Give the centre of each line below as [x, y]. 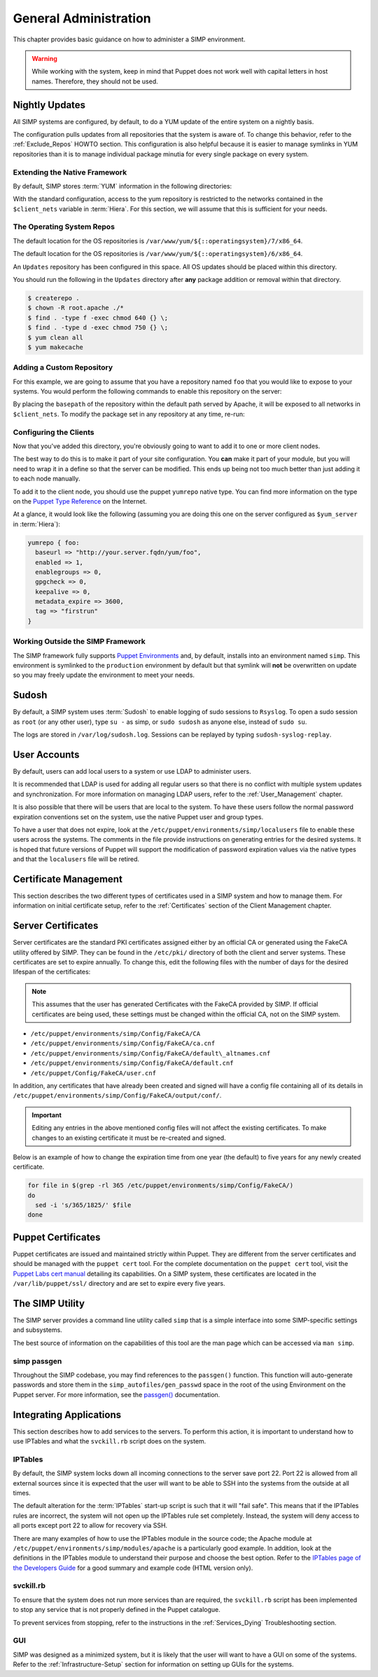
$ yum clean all [56, 337]
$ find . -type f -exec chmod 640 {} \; [98, 318]
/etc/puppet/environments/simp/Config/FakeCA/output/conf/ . [117, 1096]
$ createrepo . [54, 298]
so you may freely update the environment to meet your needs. [104, 675]
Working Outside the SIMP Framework [79, 642]
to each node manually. [47, 479]
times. [22, 1493]
